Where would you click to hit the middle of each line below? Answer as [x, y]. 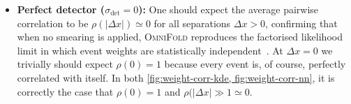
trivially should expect [65, 64]
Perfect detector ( [61, 9]
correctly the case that [65, 91]
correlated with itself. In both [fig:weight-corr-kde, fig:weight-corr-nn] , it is [176, 77]
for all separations [192, 23]
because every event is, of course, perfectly [255, 64]
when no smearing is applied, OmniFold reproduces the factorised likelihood [180, 37]
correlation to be [53, 23]
